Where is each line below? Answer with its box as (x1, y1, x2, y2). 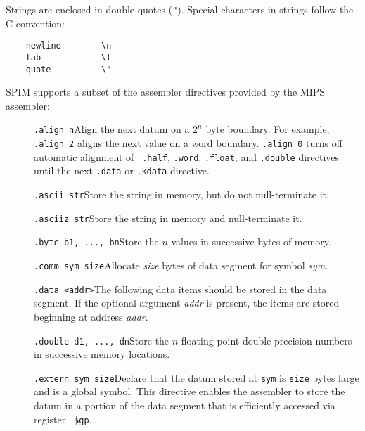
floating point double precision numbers (181, 333, 352, 347)
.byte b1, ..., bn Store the (34, 234, 159, 249)
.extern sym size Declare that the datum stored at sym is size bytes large (34, 370, 359, 385)
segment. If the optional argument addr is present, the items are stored (34, 295, 340, 310)
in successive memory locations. (34, 347, 170, 361)
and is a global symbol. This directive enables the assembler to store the (34, 384, 345, 399)
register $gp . (34, 411, 92, 426)
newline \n (25, 41, 112, 51)
